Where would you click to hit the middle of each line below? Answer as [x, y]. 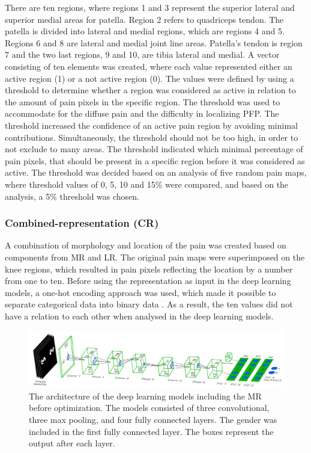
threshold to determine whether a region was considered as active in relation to [150, 90]
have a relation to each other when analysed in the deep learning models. [139, 316]
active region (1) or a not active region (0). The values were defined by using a [149, 78]
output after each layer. [72, 443]
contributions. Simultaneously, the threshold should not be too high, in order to [152, 137]
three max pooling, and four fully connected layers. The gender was [153, 420]
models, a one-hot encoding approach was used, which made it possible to [140, 292]
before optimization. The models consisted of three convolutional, [149, 408]
